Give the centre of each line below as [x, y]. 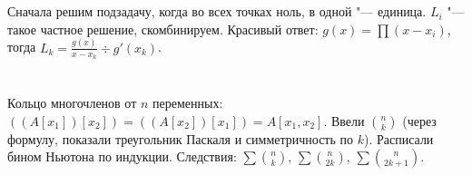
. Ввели [344, 120]
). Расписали [398, 138]
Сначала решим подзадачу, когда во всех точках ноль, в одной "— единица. [217, 11]
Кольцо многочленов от [72, 103]
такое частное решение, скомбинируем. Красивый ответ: [163, 29]
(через [419, 120]
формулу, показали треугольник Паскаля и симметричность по [181, 138]
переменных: [188, 103]
